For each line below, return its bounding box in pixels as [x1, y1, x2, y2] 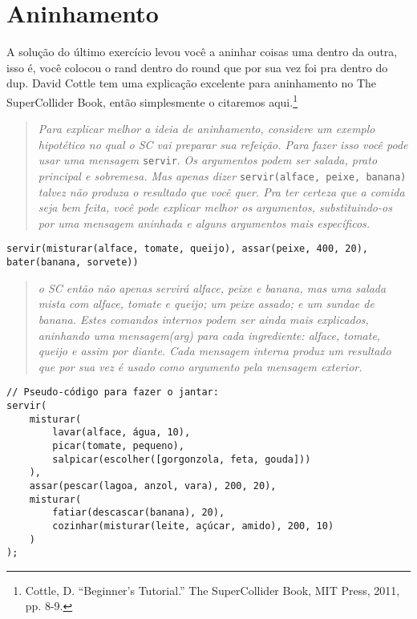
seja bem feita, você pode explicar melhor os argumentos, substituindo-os [38, 199, 392, 216]
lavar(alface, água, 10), [52, 427, 191, 439]
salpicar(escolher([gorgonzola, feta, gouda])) [52, 453, 311, 465]
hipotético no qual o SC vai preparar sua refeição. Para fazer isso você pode [38, 136, 408, 152]
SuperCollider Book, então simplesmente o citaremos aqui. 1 [6, 91, 298, 110]
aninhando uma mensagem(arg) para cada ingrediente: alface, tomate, [38, 326, 381, 343]
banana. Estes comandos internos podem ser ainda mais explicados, [38, 310, 369, 327]
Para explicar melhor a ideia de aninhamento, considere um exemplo [38, 120, 375, 137]
